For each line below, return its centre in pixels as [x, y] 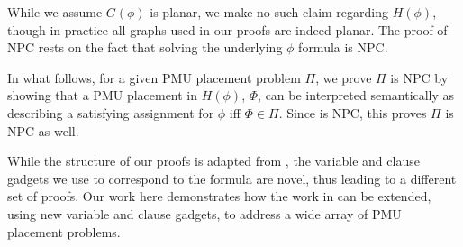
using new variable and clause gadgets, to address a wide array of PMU [204, 213]
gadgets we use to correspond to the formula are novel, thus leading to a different [232, 178]
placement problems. [64, 231]
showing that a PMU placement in [103, 95]
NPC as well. [43, 130]
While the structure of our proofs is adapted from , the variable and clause [213, 161]
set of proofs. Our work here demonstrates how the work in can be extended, [219, 196]
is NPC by [419, 77]
